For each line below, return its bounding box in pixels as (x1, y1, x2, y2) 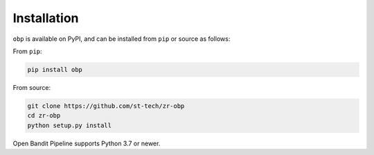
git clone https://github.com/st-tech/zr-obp (27, 102, 185, 110)
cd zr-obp (27, 111, 61, 120)
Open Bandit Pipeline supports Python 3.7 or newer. (12, 139, 161, 147)
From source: (12, 83, 51, 91)
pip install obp (27, 66, 83, 73)
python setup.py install (27, 121, 112, 129)
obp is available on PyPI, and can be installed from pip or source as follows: (12, 35, 231, 43)
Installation (12, 10, 79, 26)
